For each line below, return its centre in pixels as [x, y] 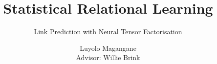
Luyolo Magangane [108, 48]
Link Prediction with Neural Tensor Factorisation [108, 32]
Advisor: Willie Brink [108, 57]
